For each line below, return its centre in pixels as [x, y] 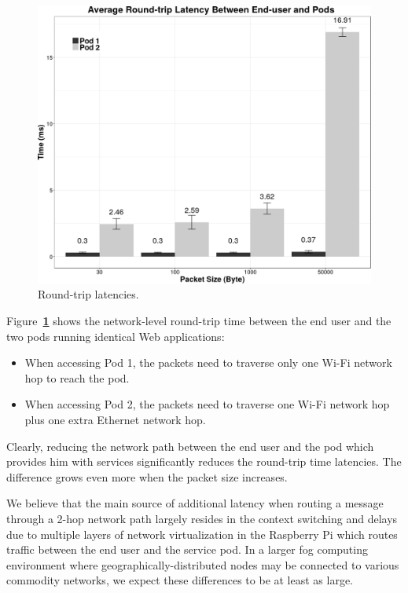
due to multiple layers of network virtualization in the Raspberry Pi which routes [202, 534]
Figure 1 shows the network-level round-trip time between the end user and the [199, 320]
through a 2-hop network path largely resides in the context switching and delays [202, 518]
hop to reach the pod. [77, 377]
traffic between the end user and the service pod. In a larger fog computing [187, 549]
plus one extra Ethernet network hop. [115, 419]
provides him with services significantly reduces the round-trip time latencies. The [204, 461]
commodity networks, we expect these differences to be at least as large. [180, 580]
